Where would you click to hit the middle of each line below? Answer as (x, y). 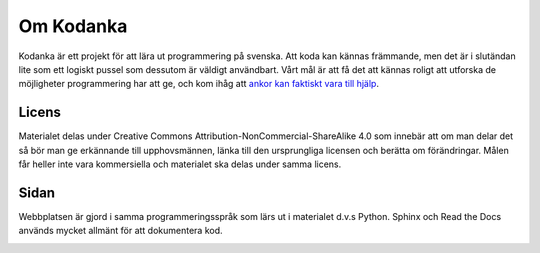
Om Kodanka (73, 26)
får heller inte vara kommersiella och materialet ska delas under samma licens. (180, 164)
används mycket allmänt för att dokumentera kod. (121, 231)
